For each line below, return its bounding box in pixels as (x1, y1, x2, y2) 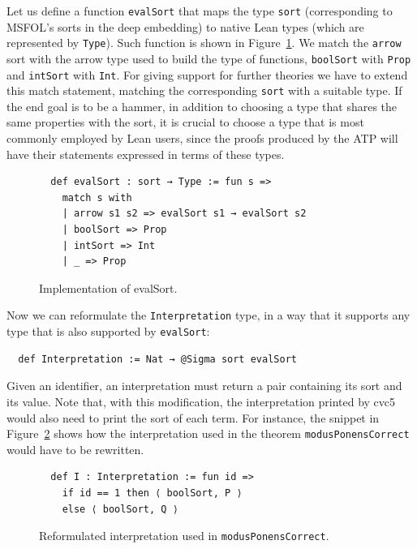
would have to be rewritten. (6, 440, 144, 457)
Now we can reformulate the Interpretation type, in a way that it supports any (6, 307, 411, 324)
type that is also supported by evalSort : (6, 323, 210, 340)
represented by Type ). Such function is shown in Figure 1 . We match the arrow (6, 34, 402, 51)
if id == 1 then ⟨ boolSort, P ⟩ (62, 487, 243, 499)
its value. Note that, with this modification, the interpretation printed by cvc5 (6, 392, 396, 410)
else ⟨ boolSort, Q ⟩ (62, 503, 178, 515)
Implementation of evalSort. (39, 279, 178, 296)
